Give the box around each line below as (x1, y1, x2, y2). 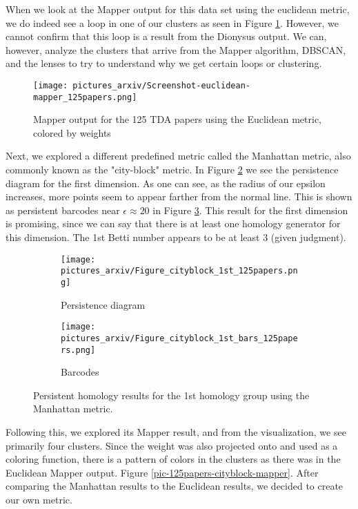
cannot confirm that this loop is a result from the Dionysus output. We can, (6, 29, 327, 44)
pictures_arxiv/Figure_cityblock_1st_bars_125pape (61, 333, 298, 343)
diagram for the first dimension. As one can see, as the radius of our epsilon (6, 175, 326, 190)
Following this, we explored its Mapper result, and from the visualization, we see (6, 424, 346, 439)
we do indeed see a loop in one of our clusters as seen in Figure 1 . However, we (6, 15, 339, 30)
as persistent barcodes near (6, 202, 120, 217)
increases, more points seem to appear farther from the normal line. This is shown (6, 189, 352, 204)
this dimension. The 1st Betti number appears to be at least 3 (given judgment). (6, 230, 346, 244)
